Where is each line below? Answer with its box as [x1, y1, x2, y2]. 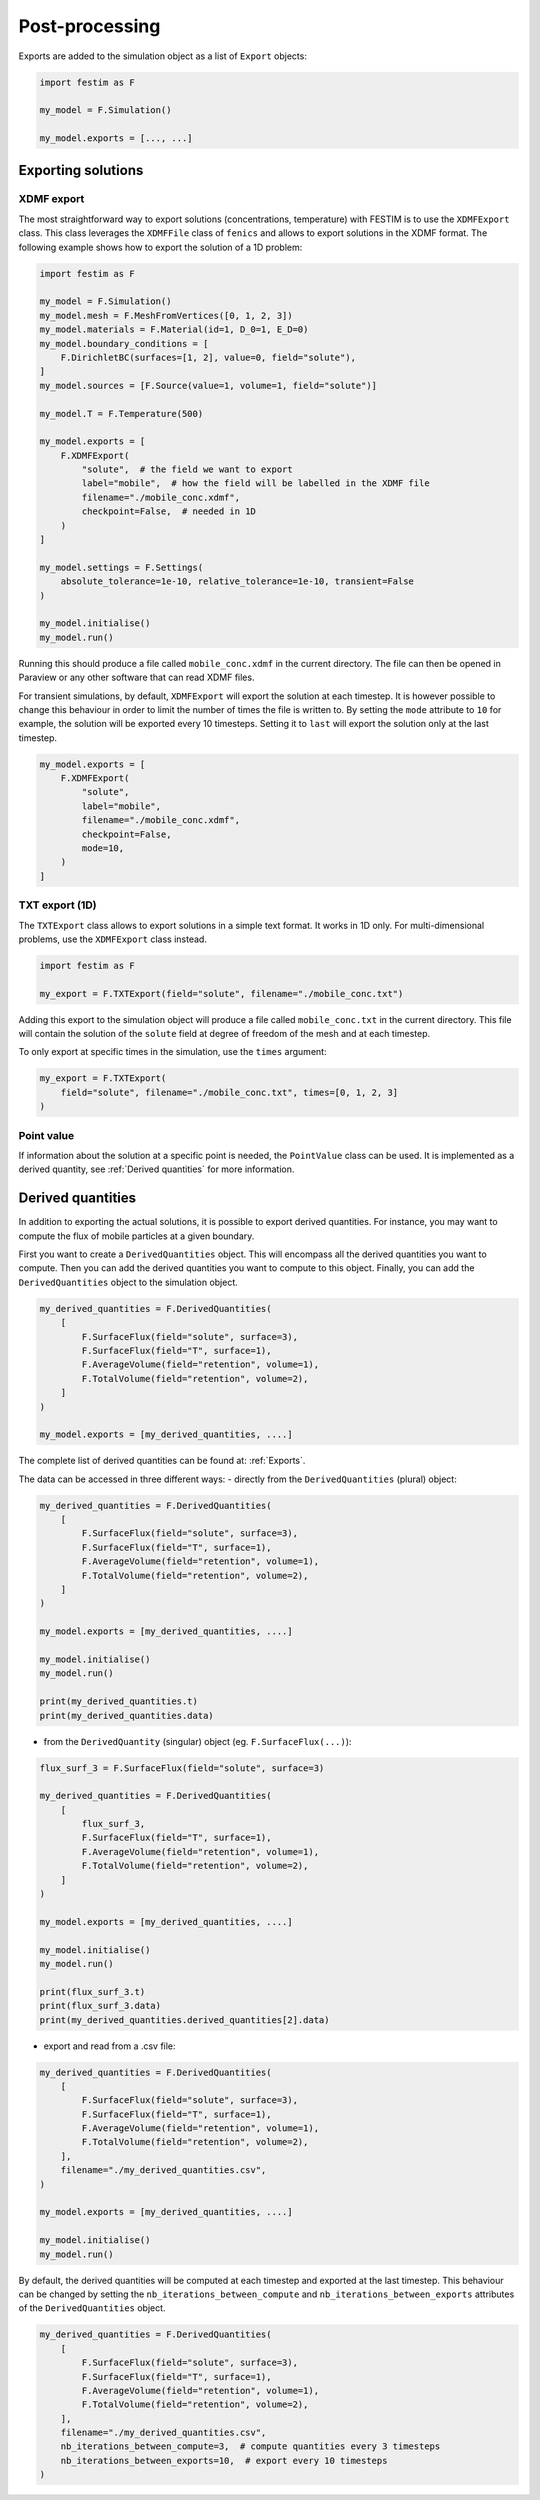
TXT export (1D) [18, 898, 97, 912]
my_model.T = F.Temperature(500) [39, 408, 204, 419]
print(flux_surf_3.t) [39, 1986, 146, 1997]
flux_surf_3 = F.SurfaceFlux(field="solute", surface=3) [39, 1762, 325, 1774]
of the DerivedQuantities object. [18, 2302, 166, 2314]
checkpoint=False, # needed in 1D [81, 506, 257, 517]
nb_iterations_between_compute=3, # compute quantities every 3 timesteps [60, 2441, 441, 2452]
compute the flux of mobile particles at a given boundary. [18, 1230, 255, 1242]
